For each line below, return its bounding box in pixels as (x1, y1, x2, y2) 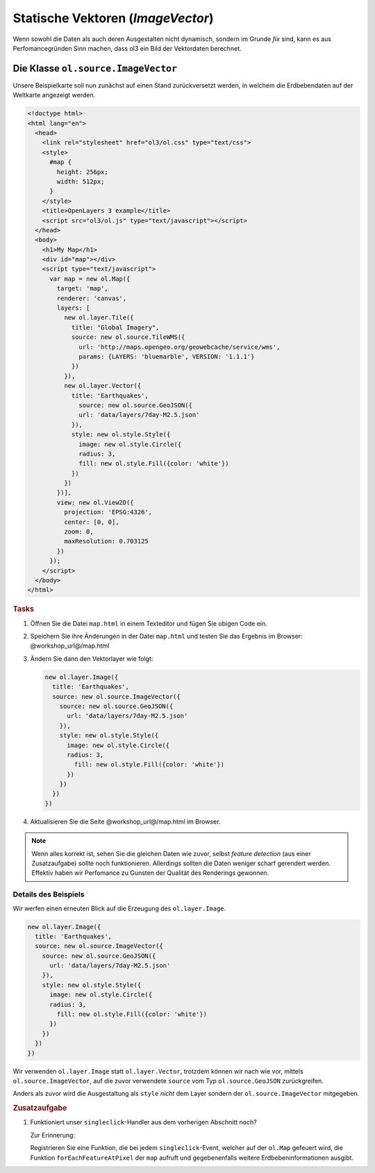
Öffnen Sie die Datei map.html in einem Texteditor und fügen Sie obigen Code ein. (30, 619, 267, 627)
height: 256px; (56, 167, 109, 176)
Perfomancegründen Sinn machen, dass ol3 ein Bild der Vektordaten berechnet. (12, 44, 242, 52)
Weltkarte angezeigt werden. (12, 91, 96, 99)
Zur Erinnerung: (30, 1131, 76, 1139)
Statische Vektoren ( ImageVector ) (12, 10, 214, 26)
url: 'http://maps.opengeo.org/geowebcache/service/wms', (78, 343, 281, 351)
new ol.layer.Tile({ (63, 313, 135, 322)
